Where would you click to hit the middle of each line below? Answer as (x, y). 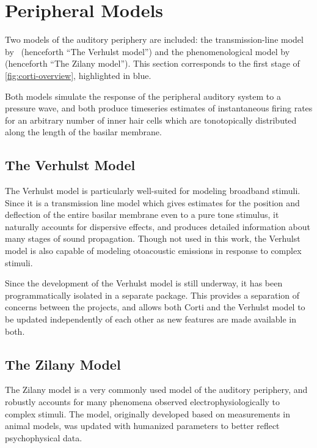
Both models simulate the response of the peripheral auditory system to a (143, 96)
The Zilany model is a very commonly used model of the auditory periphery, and (156, 390)
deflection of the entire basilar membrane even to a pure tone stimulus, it (142, 215)
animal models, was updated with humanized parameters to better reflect (142, 426)
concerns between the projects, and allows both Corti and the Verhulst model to (155, 307)
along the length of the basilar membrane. (83, 132)
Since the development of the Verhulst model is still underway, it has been (144, 283)
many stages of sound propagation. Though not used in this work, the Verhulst (153, 238)
